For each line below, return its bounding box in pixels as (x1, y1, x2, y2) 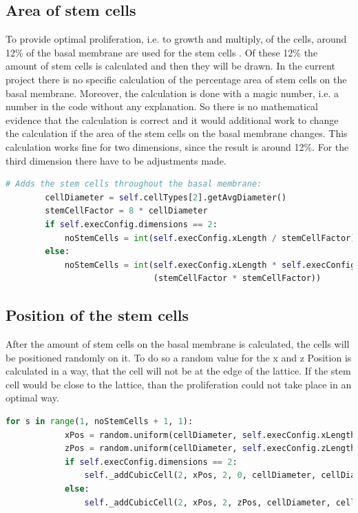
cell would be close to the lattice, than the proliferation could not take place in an (6, 377, 352, 391)
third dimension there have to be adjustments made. (6, 153, 227, 167)
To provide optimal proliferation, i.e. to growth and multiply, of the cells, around (6, 32, 347, 46)
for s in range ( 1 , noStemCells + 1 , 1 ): (6, 417, 193, 427)
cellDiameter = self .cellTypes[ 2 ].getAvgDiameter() (45, 192, 287, 202)
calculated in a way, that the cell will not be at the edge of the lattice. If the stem (6, 364, 351, 378)
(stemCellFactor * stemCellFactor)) (153, 273, 322, 284)
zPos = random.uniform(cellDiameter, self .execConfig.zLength (64, 443, 356, 454)
